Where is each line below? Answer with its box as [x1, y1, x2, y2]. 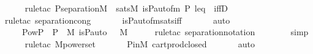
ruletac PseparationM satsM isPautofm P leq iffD [25, 2, 228, 14]
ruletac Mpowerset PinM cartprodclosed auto [25, 37, 255, 50]
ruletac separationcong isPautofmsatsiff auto [5, 13, 230, 26]
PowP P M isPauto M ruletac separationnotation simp [21, 25, 309, 38]
